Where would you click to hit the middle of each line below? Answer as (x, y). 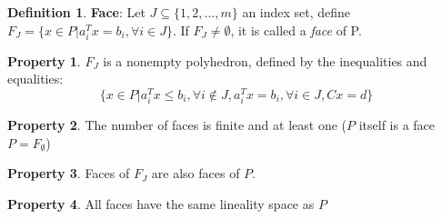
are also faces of (196, 173)
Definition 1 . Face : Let (76, 12)
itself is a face (397, 125)
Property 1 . (44, 60)
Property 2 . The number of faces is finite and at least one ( (177, 125)
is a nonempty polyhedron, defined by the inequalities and (265, 60)
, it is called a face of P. (296, 30)
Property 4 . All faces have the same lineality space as (161, 203)
